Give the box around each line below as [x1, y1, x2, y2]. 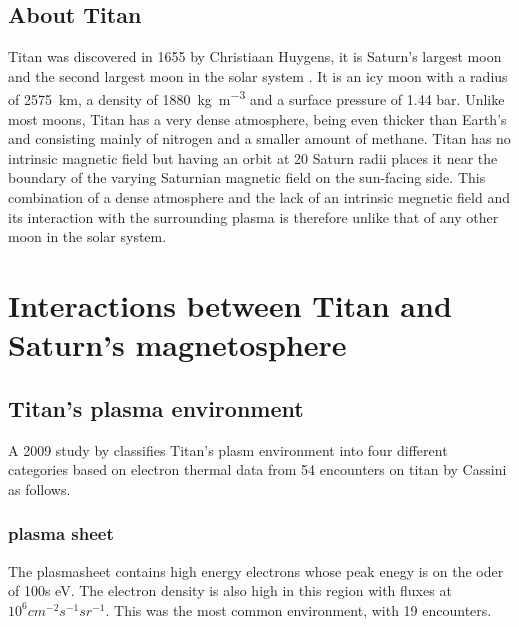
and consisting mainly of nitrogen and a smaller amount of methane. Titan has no [8, 128, 511, 149]
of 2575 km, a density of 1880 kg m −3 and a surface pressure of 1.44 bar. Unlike [8, 86, 505, 110]
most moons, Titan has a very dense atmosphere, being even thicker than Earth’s [8, 108, 507, 129]
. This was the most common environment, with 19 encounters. [105, 599, 492, 620]
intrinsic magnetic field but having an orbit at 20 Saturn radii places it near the [8, 147, 498, 168]
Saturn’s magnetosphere [8, 324, 347, 365]
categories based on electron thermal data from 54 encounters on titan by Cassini [8, 459, 507, 480]
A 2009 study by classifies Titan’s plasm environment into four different [8, 439, 448, 460]
